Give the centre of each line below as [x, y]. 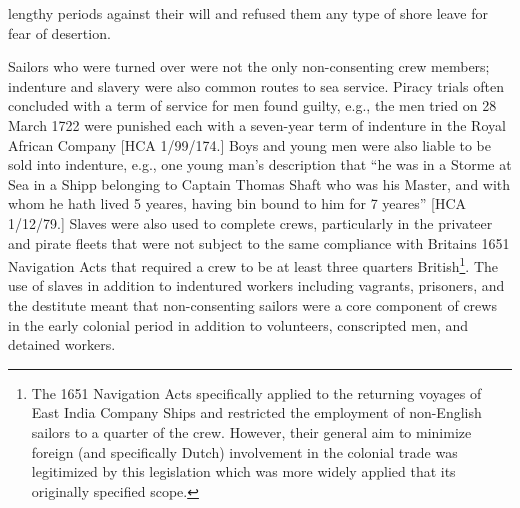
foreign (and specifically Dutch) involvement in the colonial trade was [244, 451]
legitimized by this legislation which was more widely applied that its [243, 471]
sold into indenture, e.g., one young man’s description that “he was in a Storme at [260, 164]
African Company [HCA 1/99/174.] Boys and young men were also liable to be [250, 144]
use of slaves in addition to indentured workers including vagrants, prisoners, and [256, 285]
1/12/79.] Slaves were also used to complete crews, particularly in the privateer [250, 222]
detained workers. [62, 344]
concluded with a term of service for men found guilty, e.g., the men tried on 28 [252, 105]
